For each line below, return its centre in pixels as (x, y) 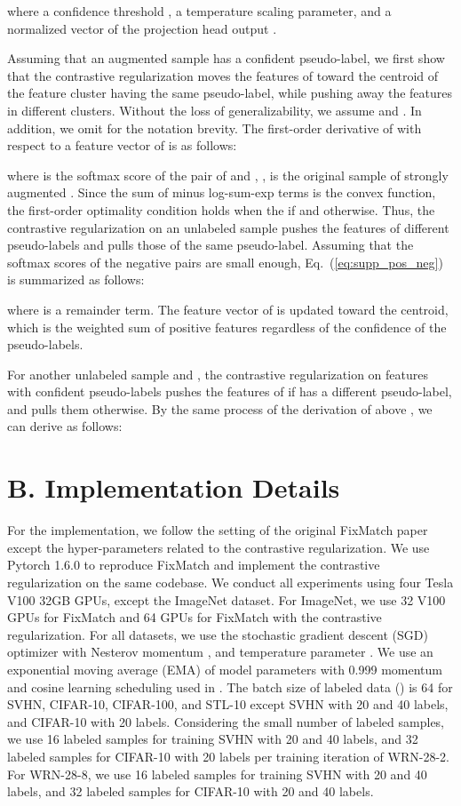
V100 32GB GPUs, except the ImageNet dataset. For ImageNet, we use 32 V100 (227, 599)
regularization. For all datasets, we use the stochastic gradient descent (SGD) (218, 634)
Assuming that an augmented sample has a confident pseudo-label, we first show (226, 58)
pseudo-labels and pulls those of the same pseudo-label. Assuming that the (211, 245)
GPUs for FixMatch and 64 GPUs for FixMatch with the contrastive (195, 617)
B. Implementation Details (174, 487)
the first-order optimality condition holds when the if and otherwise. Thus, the (221, 209)
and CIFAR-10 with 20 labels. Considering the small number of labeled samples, (226, 721)
